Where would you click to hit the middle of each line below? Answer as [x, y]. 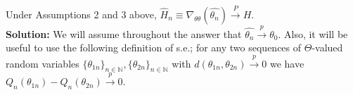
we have [287, 63]
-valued [327, 47]
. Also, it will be [313, 33]
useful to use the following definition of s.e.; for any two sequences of [154, 47]
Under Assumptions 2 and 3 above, [81, 14]
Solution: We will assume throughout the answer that [124, 33]
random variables [43, 63]
